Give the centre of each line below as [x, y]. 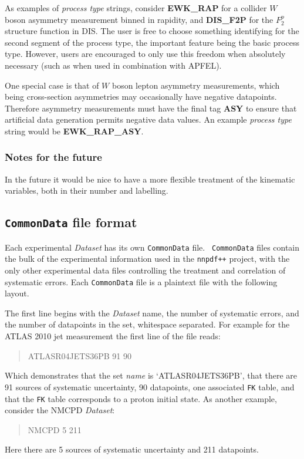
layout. [17, 293]
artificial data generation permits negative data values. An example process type [148, 119]
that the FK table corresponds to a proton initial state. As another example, [141, 398]
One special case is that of [52, 85]
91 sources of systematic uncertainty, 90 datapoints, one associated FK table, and [150, 387]
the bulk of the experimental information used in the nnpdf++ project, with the [147, 259]
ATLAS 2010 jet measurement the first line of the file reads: [113, 336]
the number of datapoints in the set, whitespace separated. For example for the [147, 324]
